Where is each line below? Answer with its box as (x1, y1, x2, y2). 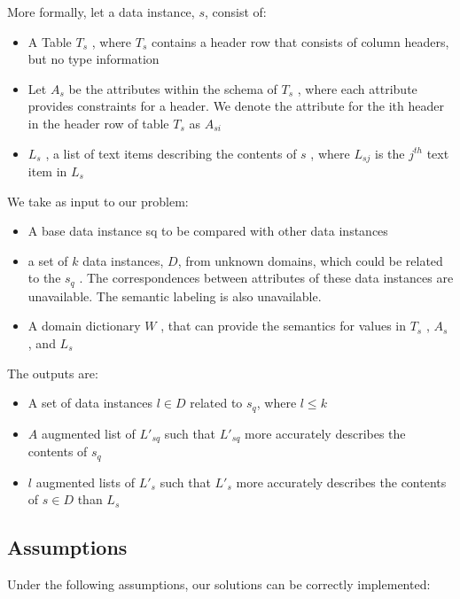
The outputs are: (7, 363, 98, 382)
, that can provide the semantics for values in (160, 316, 406, 335)
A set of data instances (27, 393, 153, 412)
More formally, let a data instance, (7, 3, 195, 20)
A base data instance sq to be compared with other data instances (27, 222, 388, 240)
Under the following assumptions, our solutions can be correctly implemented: (7, 574, 431, 593)
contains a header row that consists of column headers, (151, 32, 449, 51)
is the (375, 144, 405, 162)
